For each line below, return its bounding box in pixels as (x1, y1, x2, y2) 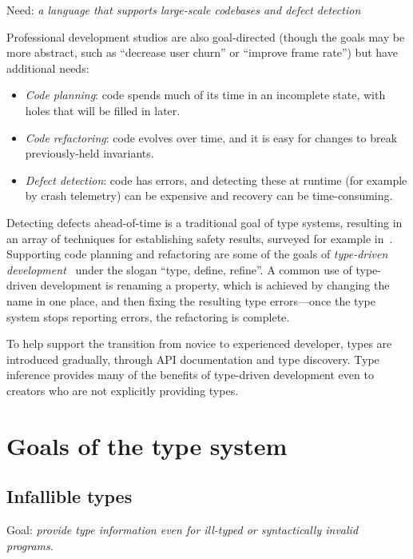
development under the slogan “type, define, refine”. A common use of (6, 261, 352, 278)
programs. (6, 537, 54, 553)
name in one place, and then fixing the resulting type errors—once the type (6, 292, 375, 309)
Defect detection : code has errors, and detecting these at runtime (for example (25, 171, 407, 188)
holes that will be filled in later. (25, 102, 181, 118)
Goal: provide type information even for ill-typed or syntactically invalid (6, 521, 359, 538)
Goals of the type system (6, 429, 288, 461)
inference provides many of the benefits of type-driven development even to (6, 366, 374, 383)
